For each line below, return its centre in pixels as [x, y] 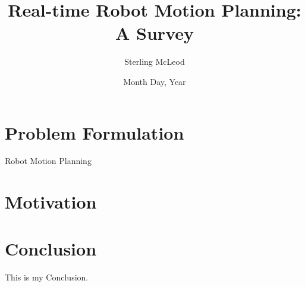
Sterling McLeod [155, 61]
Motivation [51, 202]
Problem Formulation [95, 132]
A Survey [155, 33]
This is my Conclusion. [47, 277]
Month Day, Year [155, 81]
